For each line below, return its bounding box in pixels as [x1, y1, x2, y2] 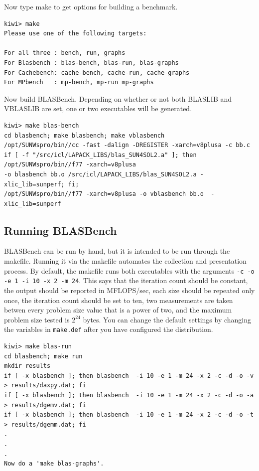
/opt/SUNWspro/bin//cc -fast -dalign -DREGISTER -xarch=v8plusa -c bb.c [4, 142, 250, 149]
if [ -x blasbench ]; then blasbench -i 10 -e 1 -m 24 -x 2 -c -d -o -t [4, 411, 254, 419]
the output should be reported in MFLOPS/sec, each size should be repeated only [4, 285, 255, 295]
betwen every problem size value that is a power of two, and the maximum [4, 305, 232, 315]
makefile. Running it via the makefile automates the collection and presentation [4, 256, 247, 266]
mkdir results [4, 362, 51, 370]
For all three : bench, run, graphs [4, 49, 126, 57]
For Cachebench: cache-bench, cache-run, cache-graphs [4, 69, 190, 76]
